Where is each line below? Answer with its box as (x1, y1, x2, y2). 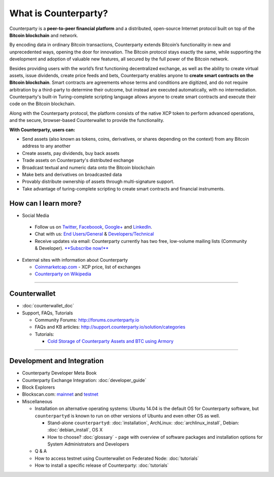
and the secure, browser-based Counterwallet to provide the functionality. (9, 117, 164, 123)
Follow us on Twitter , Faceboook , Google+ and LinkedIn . (35, 224, 152, 230)
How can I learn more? (9, 199, 82, 208)
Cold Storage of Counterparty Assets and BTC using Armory (47, 338, 174, 344)
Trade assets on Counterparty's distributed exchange (22, 157, 134, 164)
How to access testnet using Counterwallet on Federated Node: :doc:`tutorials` (35, 455, 199, 461)
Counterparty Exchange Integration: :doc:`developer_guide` (22, 377, 147, 383)
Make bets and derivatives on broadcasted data (22, 171, 122, 177)
